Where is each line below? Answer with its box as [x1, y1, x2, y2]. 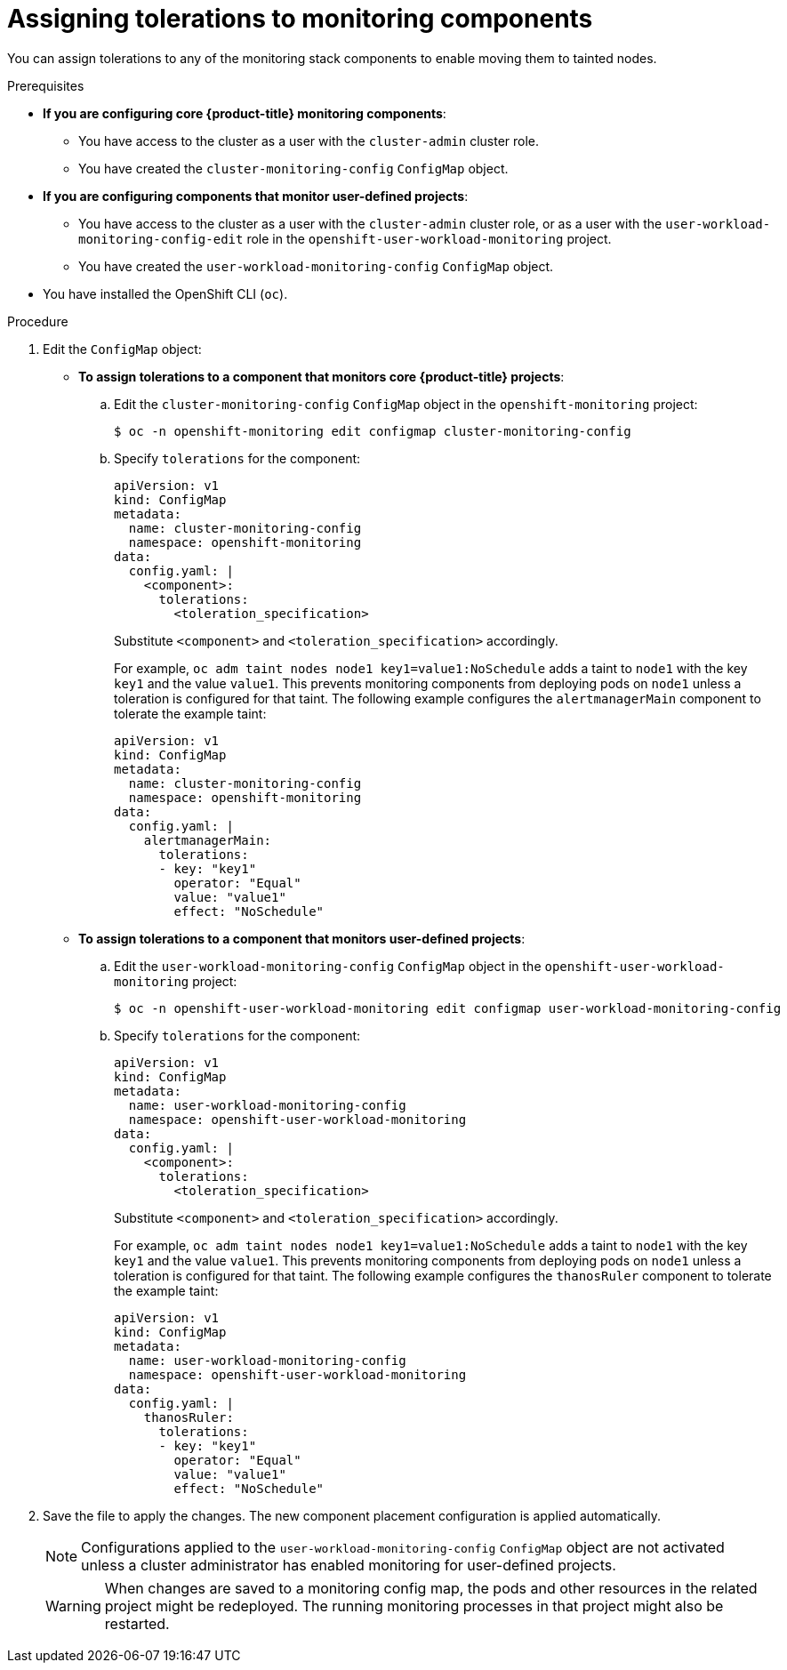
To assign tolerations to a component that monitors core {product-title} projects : [78, 368, 565, 384]
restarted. [104, 1614, 170, 1633]
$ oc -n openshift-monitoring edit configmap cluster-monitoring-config [114, 423, 631, 438]
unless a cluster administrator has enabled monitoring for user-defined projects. [81, 1555, 616, 1574]
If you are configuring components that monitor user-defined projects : [43, 188, 469, 204]
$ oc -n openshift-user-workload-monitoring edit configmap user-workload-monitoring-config [114, 1000, 782, 1016]
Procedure [7, 313, 68, 329]
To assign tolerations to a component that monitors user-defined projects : [78, 930, 526, 946]
